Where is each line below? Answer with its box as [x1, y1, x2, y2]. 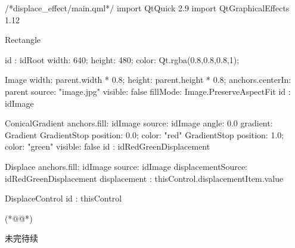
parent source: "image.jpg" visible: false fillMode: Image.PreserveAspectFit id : [5, 85, 291, 97]
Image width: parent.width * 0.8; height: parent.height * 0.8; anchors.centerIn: [5, 73, 291, 86]
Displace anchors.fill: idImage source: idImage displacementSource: [5, 160, 247, 172]
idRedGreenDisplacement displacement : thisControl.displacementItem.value [5, 172, 284, 184]
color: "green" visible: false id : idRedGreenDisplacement [5, 140, 210, 153]
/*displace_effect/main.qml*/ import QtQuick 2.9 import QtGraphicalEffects [5, 2, 290, 14]
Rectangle [5, 33, 41, 46]
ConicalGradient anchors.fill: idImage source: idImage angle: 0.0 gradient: [5, 117, 273, 129]
